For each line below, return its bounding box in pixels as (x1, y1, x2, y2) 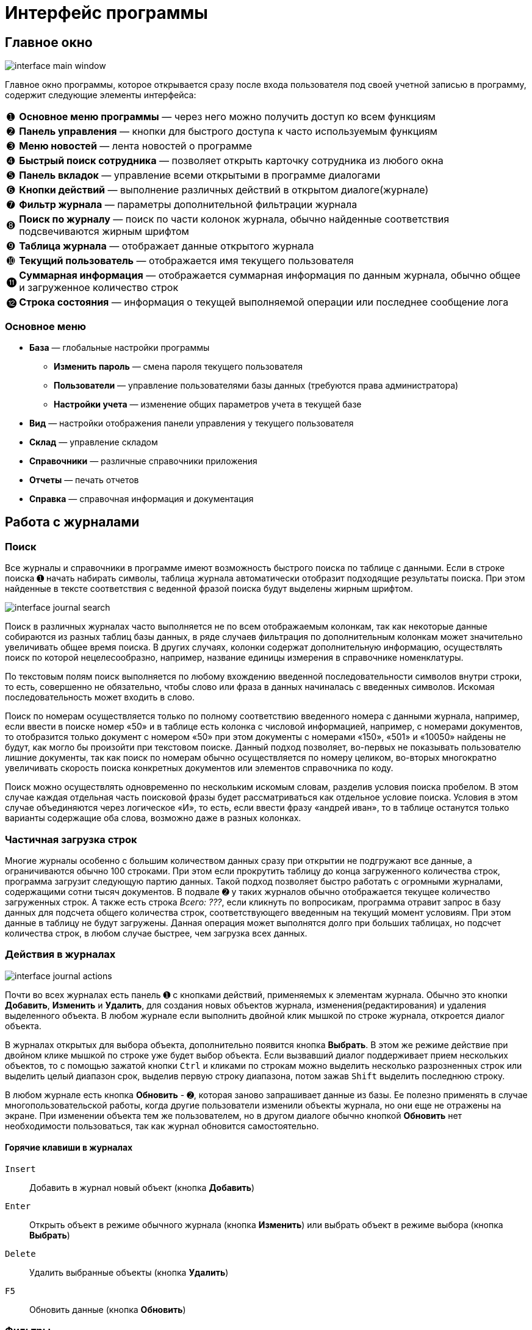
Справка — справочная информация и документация (29, 493, 254, 504)
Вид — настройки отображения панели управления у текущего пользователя (29, 417, 354, 428)
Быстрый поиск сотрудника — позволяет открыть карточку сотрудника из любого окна (19, 154, 444, 167)
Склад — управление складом (29, 436, 158, 447)
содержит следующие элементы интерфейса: (5, 90, 196, 101)
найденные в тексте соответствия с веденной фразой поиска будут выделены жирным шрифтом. (5, 583, 413, 594)
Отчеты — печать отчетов (29, 474, 139, 485)
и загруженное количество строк (19, 281, 179, 294)
